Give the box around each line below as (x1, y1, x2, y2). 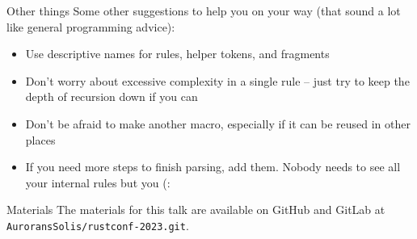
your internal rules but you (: (25, 174, 171, 191)
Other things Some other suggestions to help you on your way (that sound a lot (6, 2, 401, 19)
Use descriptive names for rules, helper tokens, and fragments (25, 45, 330, 62)
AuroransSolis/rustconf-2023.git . (6, 216, 189, 233)
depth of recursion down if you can (25, 88, 198, 105)
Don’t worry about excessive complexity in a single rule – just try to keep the (25, 72, 410, 89)
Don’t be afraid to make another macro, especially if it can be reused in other (25, 115, 411, 132)
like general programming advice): (6, 18, 175, 35)
